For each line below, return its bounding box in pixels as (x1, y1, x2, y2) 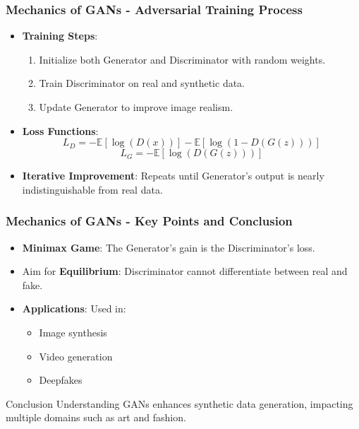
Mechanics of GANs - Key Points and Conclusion (6, 212, 293, 230)
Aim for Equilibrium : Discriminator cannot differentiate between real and (22, 264, 348, 278)
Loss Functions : (22, 123, 99, 138)
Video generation (39, 348, 113, 363)
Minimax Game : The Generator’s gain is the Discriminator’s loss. (22, 240, 315, 254)
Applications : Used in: (22, 301, 126, 316)
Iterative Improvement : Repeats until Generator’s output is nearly (22, 168, 324, 183)
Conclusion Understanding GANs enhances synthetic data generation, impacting (6, 396, 353, 411)
